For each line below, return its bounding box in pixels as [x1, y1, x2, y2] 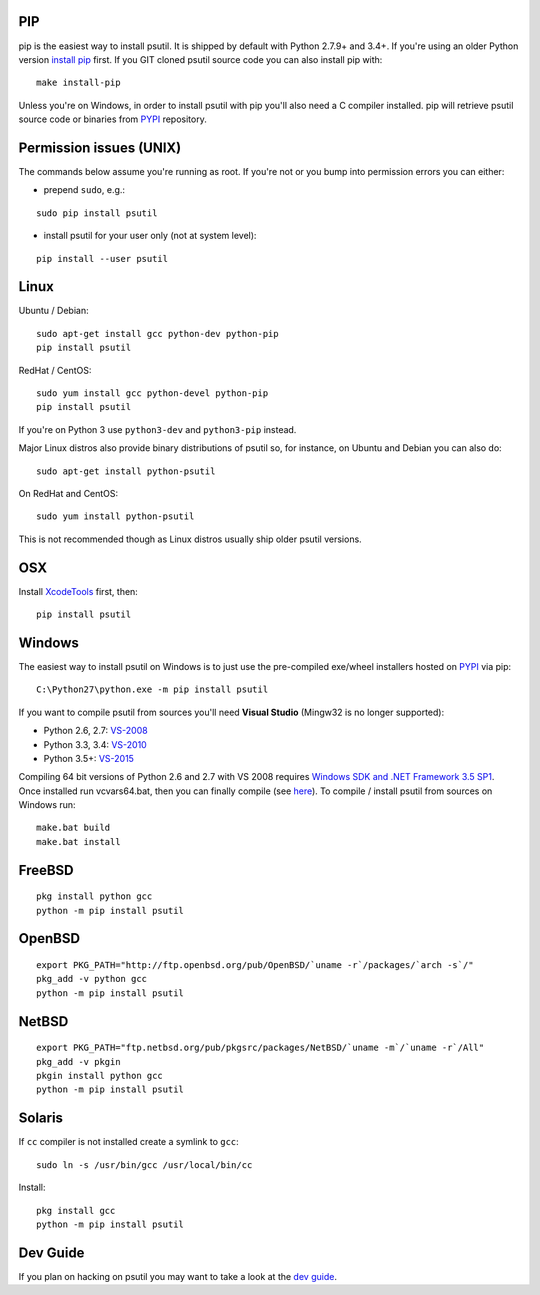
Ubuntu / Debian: [18, 305, 89, 317]
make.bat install [36, 836, 121, 847]
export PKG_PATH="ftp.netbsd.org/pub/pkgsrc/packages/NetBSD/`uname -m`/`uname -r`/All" [36, 1042, 485, 1054]
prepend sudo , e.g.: [43, 184, 125, 196]
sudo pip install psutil [36, 207, 158, 219]
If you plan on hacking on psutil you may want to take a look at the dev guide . [18, 1270, 337, 1282]
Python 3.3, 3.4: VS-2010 [43, 738, 147, 750]
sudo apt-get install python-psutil [36, 465, 216, 477]
